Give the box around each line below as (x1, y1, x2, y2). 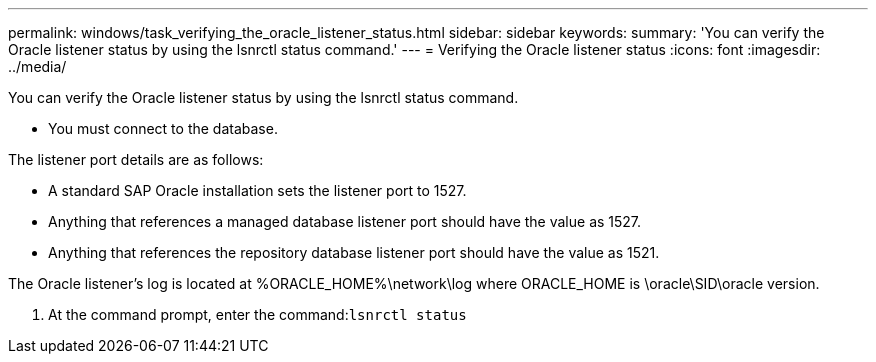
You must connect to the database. (48, 120, 278, 137)
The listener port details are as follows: (8, 151, 264, 168)
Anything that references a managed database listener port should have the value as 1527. (48, 213, 642, 230)
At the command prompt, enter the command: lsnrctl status (48, 306, 467, 323)
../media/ (8, 58, 67, 75)
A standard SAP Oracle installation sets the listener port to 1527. (48, 182, 467, 199)
